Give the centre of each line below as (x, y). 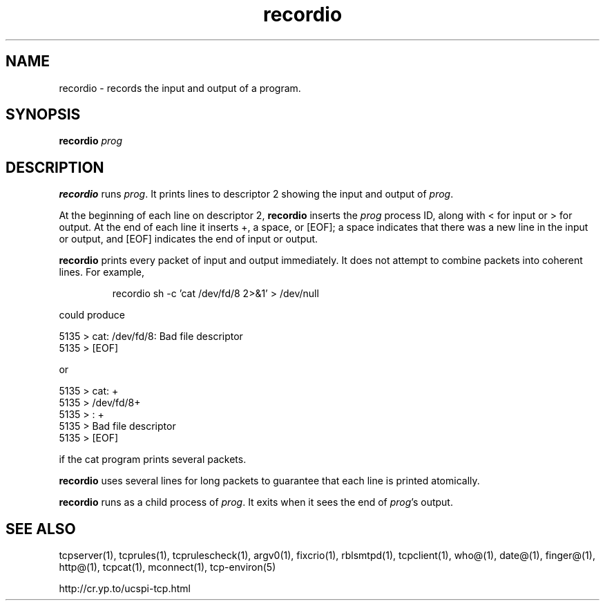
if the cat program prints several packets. (153, 460)
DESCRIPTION (55, 167)
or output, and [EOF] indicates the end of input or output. (189, 239)
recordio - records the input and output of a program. (180, 88)
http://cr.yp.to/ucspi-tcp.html (125, 589)
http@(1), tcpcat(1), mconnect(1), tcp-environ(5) (167, 567)
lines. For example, (102, 272)
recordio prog (91, 141)
